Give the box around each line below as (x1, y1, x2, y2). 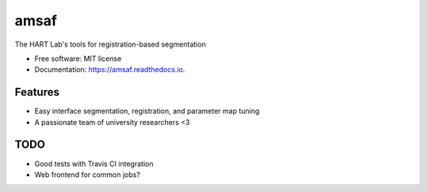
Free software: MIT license (34, 54, 122, 63)
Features (14, 85, 59, 99)
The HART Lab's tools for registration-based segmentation (14, 40, 206, 49)
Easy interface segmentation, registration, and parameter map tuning (34, 107, 260, 116)
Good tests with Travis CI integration (34, 159, 154, 168)
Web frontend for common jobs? (34, 170, 140, 179)
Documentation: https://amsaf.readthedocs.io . (34, 65, 185, 74)
